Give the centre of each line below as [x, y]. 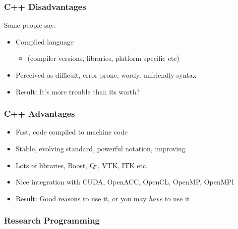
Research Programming [52, 220]
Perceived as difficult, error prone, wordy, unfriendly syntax [106, 75]
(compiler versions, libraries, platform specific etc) [103, 58]
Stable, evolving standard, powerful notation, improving [100, 148]
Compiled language [45, 41]
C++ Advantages [40, 114]
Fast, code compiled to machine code [72, 132]
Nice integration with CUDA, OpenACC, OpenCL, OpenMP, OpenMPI [125, 182]
